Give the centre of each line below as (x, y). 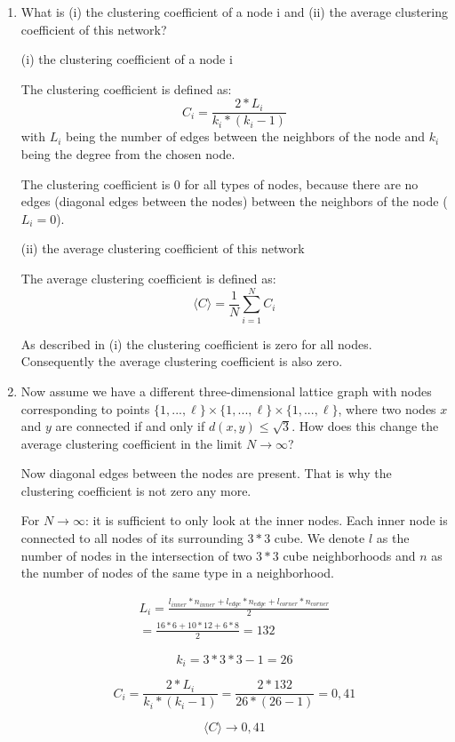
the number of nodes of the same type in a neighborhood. (177, 573)
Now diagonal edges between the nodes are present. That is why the (206, 473)
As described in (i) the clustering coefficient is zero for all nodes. (196, 343)
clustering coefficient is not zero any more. (136, 490)
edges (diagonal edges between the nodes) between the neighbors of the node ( (234, 201)
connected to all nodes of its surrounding (132, 538)
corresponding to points (85, 408)
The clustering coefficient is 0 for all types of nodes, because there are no (220, 184)
